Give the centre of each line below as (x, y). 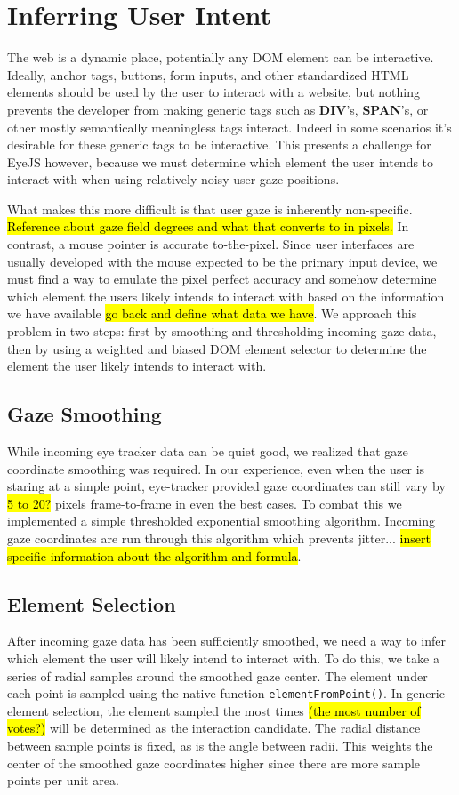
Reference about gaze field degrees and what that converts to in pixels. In (208, 226)
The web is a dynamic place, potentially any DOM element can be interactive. (221, 57)
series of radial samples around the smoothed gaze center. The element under (217, 675)
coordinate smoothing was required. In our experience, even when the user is (216, 468)
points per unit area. (63, 780)
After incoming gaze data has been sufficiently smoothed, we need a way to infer (226, 641)
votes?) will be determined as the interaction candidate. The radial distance (214, 728)
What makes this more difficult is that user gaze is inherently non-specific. (210, 209)
